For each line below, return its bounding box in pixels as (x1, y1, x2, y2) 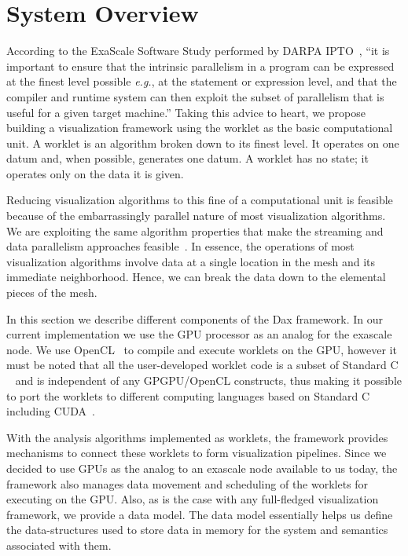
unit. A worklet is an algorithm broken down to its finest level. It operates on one (6, 134, 399, 151)
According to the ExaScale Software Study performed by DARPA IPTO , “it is (6, 42, 390, 59)
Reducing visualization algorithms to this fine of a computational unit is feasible (6, 192, 393, 208)
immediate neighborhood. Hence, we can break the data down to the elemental (6, 269, 386, 285)
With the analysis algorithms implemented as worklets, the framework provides (6, 429, 388, 445)
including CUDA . (6, 403, 96, 419)
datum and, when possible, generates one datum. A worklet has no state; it (6, 150, 369, 166)
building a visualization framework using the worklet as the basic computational (6, 119, 393, 136)
